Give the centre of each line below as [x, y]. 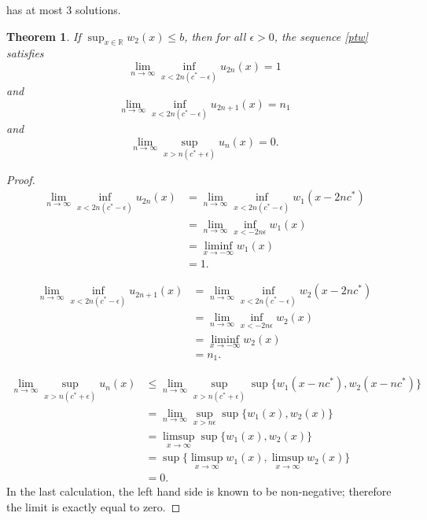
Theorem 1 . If [44, 36]
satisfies [25, 53]
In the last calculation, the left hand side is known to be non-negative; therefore [199, 491]
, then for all [215, 36]
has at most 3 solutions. [64, 9]
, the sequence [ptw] [321, 36]
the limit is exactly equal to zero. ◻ [94, 507]
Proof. [21, 179]
